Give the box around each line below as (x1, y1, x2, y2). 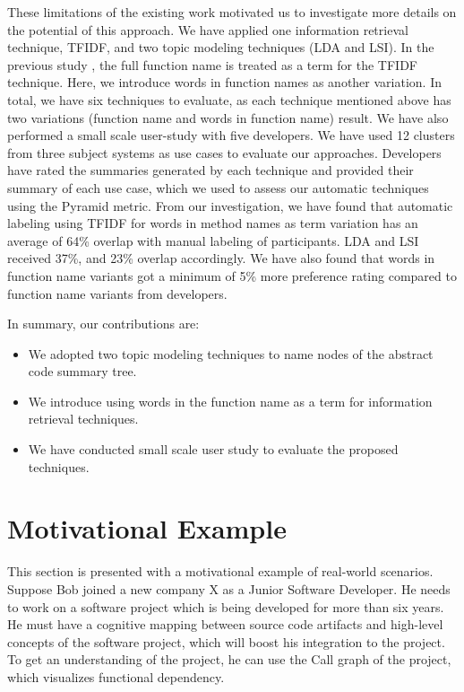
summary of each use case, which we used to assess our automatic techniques (7, 178, 429, 197)
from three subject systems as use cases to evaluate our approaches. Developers (7, 143, 442, 162)
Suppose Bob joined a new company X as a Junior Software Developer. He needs (7, 579, 451, 598)
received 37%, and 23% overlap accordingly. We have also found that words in (7, 249, 435, 267)
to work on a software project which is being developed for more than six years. (7, 597, 444, 616)
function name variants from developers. (7, 284, 228, 302)
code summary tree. (28, 362, 137, 381)
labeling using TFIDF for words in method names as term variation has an (7, 214, 418, 232)
